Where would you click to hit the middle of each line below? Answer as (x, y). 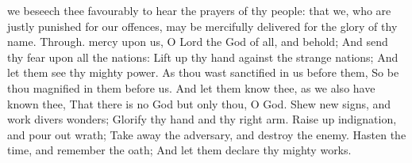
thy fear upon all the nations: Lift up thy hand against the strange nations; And (203, 57)
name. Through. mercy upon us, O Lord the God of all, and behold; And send (198, 42)
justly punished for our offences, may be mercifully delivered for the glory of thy (202, 26)
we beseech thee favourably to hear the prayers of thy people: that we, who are (199, 10)
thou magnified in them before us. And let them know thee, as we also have (191, 87)
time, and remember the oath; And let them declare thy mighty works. (179, 150)
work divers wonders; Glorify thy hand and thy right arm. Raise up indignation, (202, 119)
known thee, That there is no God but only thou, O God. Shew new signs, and (199, 103)
